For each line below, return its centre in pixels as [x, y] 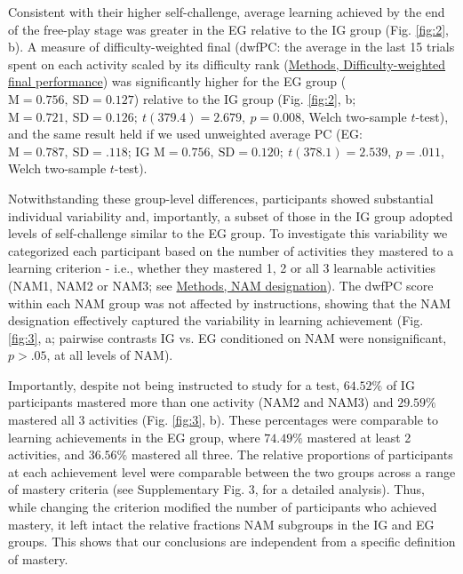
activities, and [47, 454]
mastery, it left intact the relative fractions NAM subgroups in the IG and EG [221, 524]
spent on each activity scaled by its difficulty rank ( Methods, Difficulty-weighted [227, 64]
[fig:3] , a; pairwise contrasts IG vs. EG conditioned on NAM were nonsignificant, [228, 337]
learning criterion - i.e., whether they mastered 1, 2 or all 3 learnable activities [222, 268]
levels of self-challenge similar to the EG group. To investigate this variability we [228, 233]
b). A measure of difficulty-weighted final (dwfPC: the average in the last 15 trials [231, 47]
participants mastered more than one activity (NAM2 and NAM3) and [201, 402]
